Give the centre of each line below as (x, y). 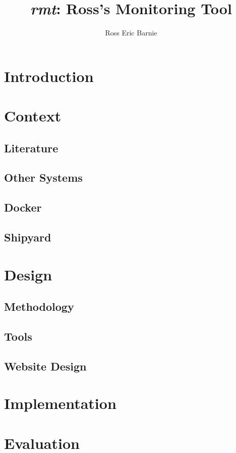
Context (33, 116)
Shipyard (28, 237)
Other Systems (43, 177)
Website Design (45, 366)
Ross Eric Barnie (131, 33)
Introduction (49, 76)
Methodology (39, 306)
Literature (31, 148)
